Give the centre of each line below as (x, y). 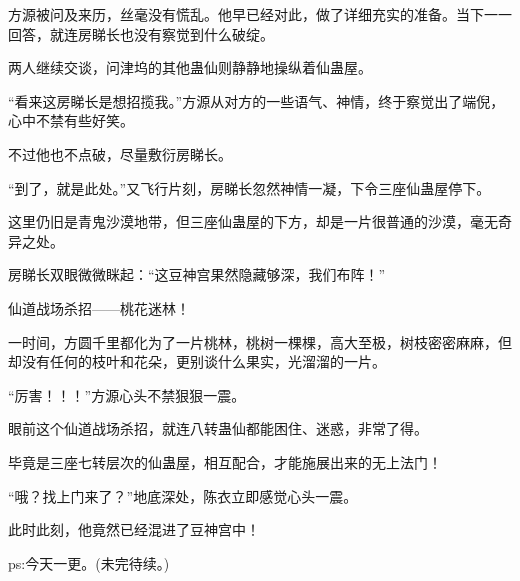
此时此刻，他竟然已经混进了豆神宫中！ (134, 529)
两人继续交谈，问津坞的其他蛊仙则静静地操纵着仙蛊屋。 (190, 67)
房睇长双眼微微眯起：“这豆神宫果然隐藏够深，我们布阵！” (197, 274)
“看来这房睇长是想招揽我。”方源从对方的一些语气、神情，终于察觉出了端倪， (256, 100)
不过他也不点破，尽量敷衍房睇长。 (120, 153)
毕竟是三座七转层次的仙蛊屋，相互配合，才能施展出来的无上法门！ (225, 461)
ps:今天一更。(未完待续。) (89, 562)
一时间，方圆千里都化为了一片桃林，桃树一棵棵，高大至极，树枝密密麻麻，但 (260, 341)
